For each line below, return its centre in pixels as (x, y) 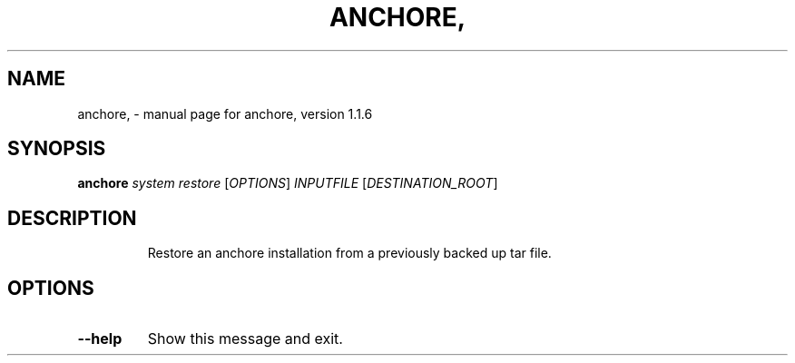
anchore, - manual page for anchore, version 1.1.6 (225, 113)
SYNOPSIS (57, 149)
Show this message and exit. (245, 339)
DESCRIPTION (72, 218)
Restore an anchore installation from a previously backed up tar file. (349, 253)
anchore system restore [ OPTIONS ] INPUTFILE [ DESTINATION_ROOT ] (288, 183)
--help (100, 339)
